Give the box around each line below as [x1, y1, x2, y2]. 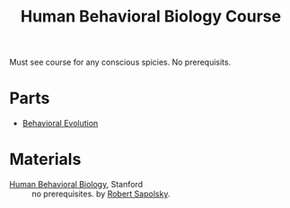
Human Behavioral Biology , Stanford [9, 179, 144, 190]
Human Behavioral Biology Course [21, 6, 281, 27]
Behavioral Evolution [22, 118, 99, 129]
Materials [9, 150, 82, 169]
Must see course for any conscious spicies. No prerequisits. [9, 56, 232, 68]
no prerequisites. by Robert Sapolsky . [31, 188, 171, 199]
